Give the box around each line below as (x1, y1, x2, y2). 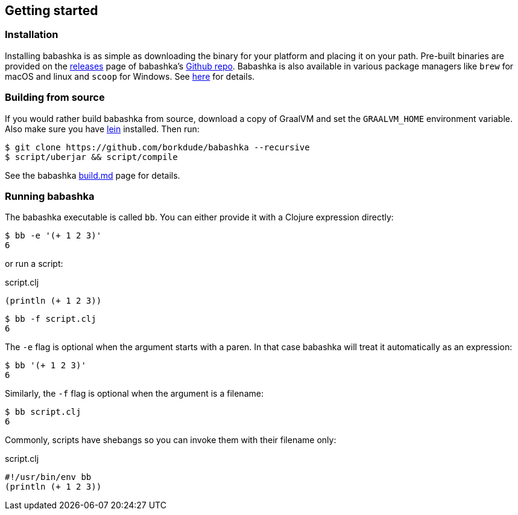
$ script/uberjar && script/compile (5, 152, 178, 162)
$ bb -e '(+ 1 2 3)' (5, 231, 102, 241)
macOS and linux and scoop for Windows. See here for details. (5, 71, 255, 82)
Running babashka (5, 190, 95, 202)
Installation (5, 28, 58, 41)
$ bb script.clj (5, 407, 81, 417)
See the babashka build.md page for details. (5, 170, 180, 181)
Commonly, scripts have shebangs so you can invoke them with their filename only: (5, 435, 336, 446)
